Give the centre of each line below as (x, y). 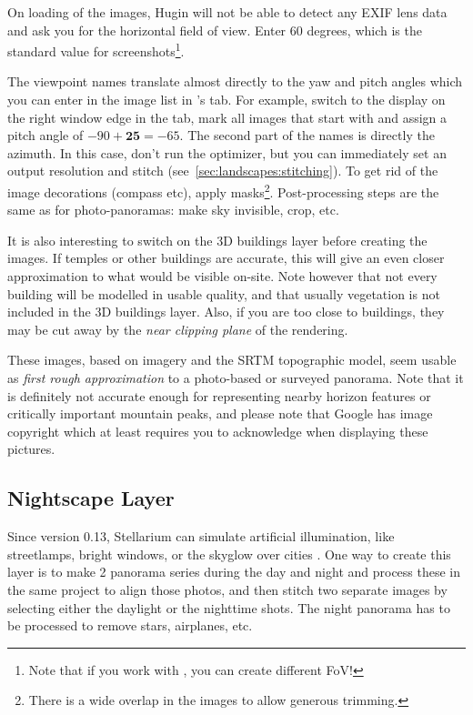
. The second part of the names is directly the (307, 135)
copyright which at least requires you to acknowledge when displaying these (218, 431)
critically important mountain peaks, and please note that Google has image (220, 413)
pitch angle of (45, 135)
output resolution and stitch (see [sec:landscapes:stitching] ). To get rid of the (223, 171)
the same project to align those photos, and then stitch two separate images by (227, 589)
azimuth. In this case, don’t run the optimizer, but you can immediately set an (227, 152)
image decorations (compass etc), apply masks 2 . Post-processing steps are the (223, 191)
